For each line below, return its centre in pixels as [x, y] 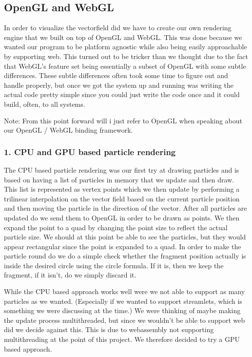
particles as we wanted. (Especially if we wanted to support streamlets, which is [123, 301]
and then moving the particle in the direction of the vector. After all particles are [126, 208]
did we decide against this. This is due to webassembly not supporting [109, 329]
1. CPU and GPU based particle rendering [90, 151]
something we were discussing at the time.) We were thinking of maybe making [122, 310]
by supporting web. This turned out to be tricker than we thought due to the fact [126, 56]
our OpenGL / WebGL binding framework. [68, 130]
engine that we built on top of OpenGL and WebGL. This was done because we [123, 37]
